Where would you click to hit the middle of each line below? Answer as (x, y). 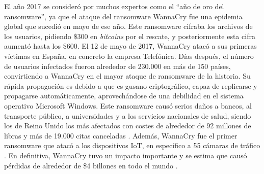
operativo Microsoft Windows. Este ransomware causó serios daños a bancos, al (128, 105)
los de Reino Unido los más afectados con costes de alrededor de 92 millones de (128, 126)
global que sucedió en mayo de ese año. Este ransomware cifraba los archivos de (128, 26)
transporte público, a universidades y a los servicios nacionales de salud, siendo (128, 115)
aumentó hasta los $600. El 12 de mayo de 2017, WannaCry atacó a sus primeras (130, 46)
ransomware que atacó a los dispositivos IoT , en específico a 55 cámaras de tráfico (132, 145)
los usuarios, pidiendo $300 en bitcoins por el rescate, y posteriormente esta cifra (130, 36)
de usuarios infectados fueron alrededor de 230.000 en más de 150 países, (117, 66)
